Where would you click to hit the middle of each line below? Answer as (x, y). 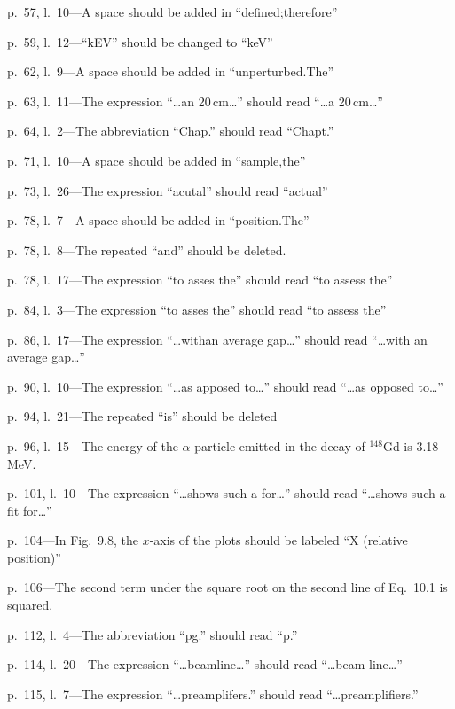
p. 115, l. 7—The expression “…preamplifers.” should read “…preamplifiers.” (213, 693)
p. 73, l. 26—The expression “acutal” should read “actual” (168, 190)
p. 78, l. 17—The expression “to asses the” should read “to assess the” (200, 280)
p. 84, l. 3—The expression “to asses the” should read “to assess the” (197, 309)
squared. (30, 605)
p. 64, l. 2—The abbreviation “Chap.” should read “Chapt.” (171, 131)
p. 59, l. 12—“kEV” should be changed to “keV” (140, 41)
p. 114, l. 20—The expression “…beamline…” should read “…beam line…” (205, 664)
